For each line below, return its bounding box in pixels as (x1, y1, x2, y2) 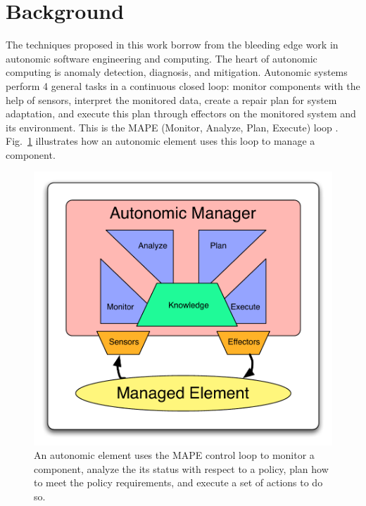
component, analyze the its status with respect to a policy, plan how (34, 461, 329, 476)
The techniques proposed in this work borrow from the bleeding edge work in (6, 37, 339, 52)
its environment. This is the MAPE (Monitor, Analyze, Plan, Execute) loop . (6, 119, 339, 134)
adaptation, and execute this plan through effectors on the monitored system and (6, 106, 356, 121)
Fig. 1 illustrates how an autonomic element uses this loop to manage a (6, 134, 315, 148)
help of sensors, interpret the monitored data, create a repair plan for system (6, 92, 337, 107)
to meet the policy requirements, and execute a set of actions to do (34, 475, 323, 490)
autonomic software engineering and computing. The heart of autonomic (6, 51, 317, 65)
